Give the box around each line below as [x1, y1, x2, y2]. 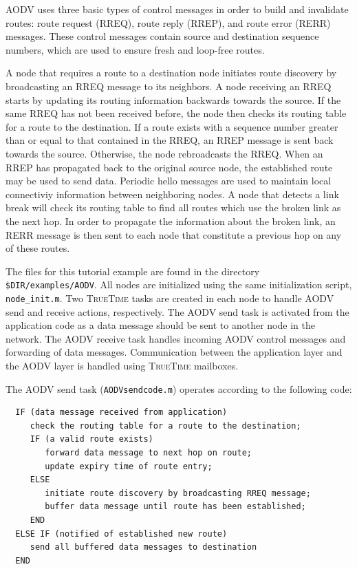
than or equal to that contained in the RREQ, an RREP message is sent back [6, 133, 334, 147]
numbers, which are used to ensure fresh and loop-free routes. [6, 42, 265, 56]
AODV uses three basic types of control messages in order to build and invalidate [6, 2, 349, 16]
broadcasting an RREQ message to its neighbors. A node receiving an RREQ [6, 78, 332, 93]
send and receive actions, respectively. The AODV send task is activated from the [6, 304, 349, 319]
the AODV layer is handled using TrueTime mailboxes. [6, 358, 239, 372]
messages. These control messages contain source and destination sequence [6, 29, 319, 43]
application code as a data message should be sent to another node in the [6, 318, 315, 332]
